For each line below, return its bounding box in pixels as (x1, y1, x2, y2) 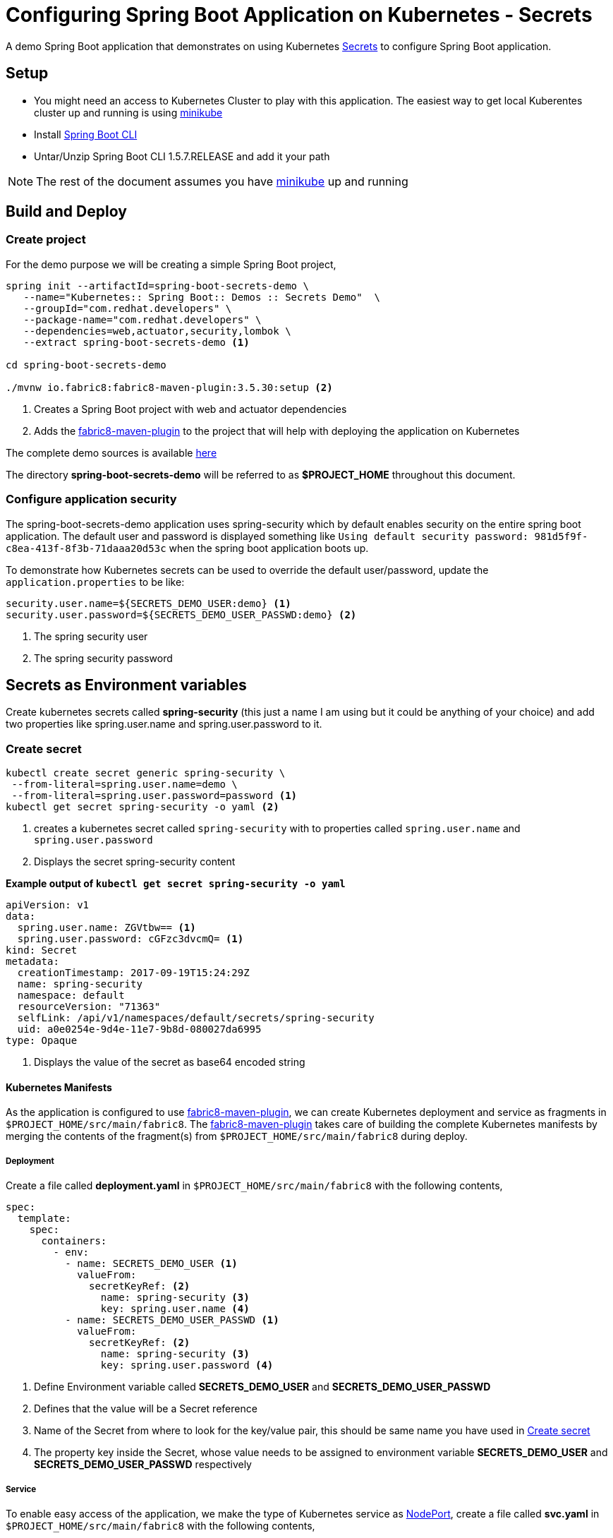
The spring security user (34, 630, 148, 642)
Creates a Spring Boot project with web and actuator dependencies (34, 402, 347, 415)
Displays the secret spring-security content (34, 855, 236, 868)
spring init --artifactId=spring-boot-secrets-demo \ (6, 280, 309, 292)
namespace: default (17, 990, 125, 1002)
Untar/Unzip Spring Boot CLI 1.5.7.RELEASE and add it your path (34, 150, 330, 162)
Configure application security (6, 492, 177, 507)
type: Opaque (6, 1035, 78, 1047)
